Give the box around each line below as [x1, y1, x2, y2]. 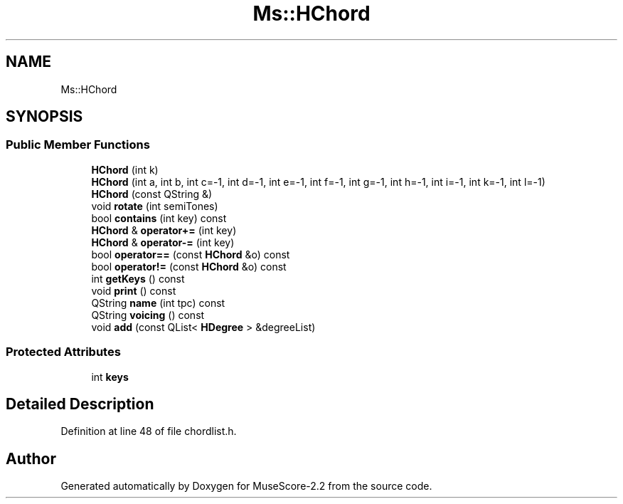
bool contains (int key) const [91, 211, 227, 224]
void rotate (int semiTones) [91, 199, 218, 212]
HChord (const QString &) [91, 187, 213, 200]
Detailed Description [6, 394, 154, 413]
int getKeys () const [91, 272, 185, 285]
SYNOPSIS [6, 107, 83, 126]
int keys [91, 370, 129, 383]
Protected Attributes [6, 345, 121, 359]
